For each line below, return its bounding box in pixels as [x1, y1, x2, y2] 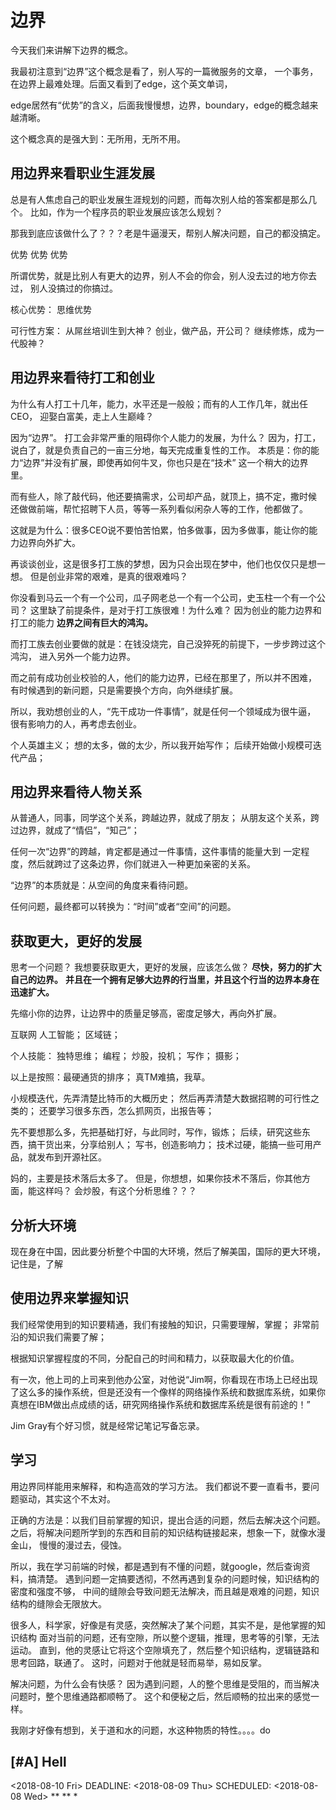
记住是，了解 [10, 1258, 63, 1270]
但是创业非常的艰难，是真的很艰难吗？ [29, 570, 188, 582]
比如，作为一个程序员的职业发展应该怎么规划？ [29, 206, 223, 218]
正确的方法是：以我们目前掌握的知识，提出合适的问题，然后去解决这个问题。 [10, 1514, 326, 1526]
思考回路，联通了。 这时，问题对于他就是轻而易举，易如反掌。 [10, 1656, 267, 1668]
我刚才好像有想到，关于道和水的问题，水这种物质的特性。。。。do [10, 1724, 271, 1736]
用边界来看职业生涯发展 [10, 165, 155, 182]
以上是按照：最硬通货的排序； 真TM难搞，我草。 [10, 1071, 211, 1083]
